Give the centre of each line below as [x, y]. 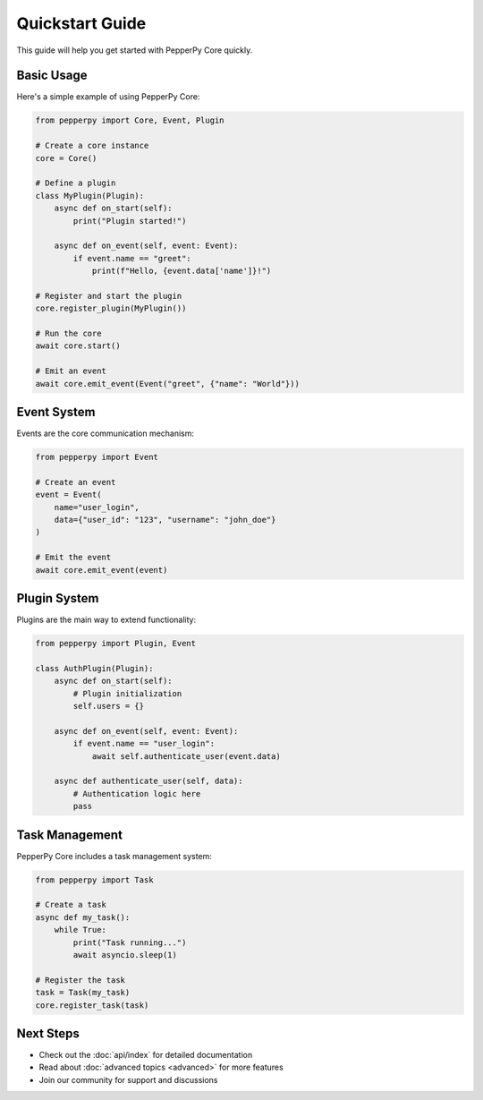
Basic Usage [52, 76]
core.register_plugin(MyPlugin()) [111, 308]
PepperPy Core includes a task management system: [114, 856]
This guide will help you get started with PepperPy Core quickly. [135, 50]
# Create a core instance [92, 146]
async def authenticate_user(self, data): [148, 781]
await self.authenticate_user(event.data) [186, 756]
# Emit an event [71, 371]
